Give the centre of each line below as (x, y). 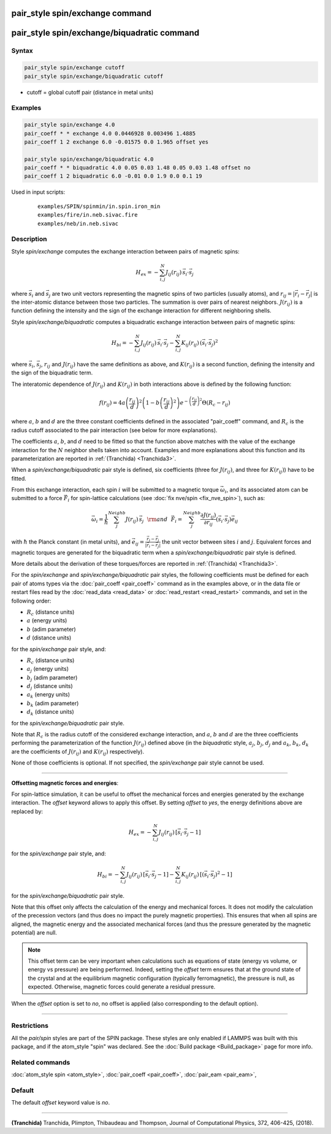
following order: (31, 601)
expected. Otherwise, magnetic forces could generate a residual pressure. (122, 987)
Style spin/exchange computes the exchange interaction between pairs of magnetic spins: (125, 251)
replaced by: (27, 811)
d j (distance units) (50, 687)
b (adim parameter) (51, 629)
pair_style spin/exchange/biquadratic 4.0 (89, 159)
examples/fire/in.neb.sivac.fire (88, 215)
